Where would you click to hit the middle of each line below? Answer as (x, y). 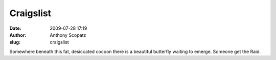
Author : (18, 35)
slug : (15, 42)
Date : (15, 28)
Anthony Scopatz (68, 35)
